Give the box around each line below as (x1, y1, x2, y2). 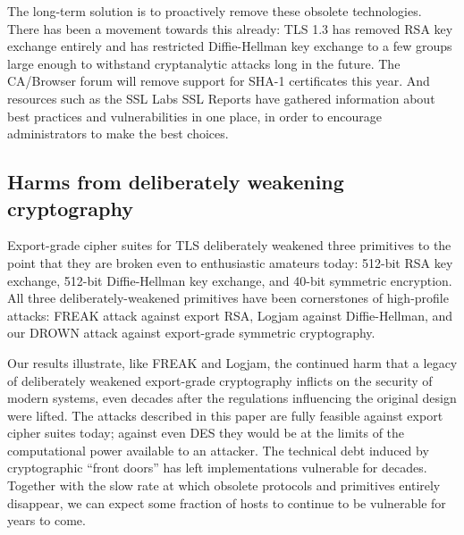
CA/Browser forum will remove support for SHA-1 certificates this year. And (7, 71, 430, 90)
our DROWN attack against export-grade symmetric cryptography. (7, 323, 375, 342)
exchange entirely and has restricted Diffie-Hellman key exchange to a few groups (7, 37, 452, 55)
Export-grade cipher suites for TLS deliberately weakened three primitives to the (7, 236, 451, 255)
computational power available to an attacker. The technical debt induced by (7, 440, 429, 459)
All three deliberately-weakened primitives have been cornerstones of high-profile (7, 288, 449, 307)
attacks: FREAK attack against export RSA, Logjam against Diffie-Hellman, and (7, 305, 453, 324)
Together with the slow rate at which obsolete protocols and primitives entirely (7, 476, 441, 495)
